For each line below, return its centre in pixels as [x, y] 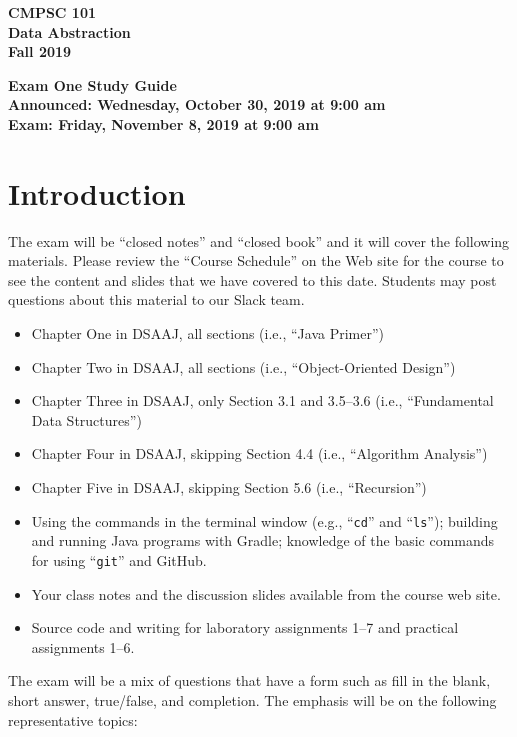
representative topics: [73, 719]
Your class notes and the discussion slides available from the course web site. [266, 593]
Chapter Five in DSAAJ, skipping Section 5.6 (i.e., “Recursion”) [229, 487]
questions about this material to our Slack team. [156, 299]
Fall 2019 [40, 51]
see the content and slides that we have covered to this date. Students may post [252, 279]
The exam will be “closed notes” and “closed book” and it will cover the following [259, 240]
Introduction [97, 192]
